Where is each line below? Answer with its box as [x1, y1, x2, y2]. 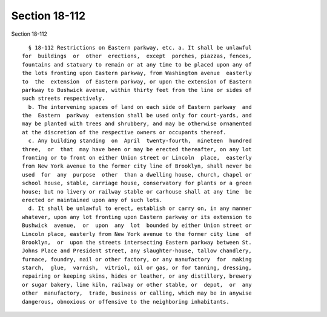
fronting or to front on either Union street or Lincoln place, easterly [22, 154, 252, 162]
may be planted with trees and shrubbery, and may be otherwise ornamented [22, 120, 252, 127]
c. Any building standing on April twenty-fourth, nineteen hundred [28, 137, 252, 145]
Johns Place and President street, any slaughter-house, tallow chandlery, [22, 247, 252, 254]
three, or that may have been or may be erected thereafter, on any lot [22, 146, 252, 152]
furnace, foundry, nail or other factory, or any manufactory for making [22, 256, 252, 263]
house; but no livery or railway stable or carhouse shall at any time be [22, 188, 252, 195]
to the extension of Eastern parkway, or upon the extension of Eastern [22, 78, 252, 85]
